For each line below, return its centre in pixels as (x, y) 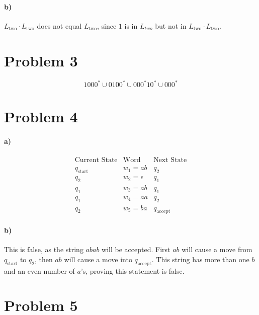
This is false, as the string (44, 249)
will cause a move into (98, 259)
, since (107, 25)
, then (44, 259)
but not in (171, 25)
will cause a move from (217, 249)
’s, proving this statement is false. (133, 270)
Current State (96, 160)
